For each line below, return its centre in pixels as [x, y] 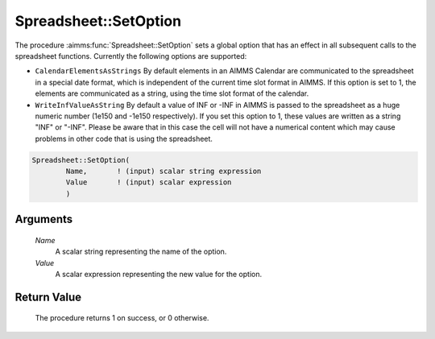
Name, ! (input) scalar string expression [164, 172]
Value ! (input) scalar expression [149, 182]
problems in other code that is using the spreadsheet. [124, 138]
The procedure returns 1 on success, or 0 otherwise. [122, 318]
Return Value [48, 297]
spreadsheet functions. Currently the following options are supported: [131, 56]
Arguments [44, 219]
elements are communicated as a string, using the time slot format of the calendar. [172, 93]
